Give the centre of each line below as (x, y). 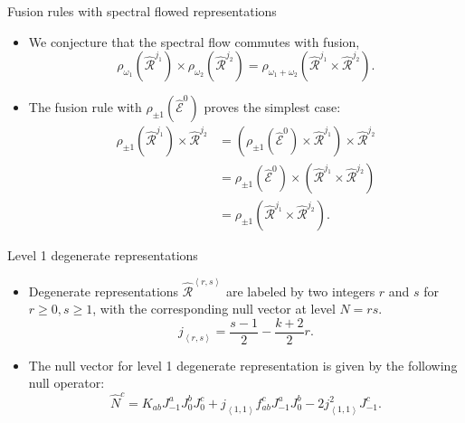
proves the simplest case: (272, 107)
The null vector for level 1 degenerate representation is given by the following (243, 365)
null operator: (66, 383)
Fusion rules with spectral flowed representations (142, 11)
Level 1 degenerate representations (103, 255)
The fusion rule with (85, 107)
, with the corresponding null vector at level (214, 309)
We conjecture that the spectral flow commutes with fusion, (194, 41)
